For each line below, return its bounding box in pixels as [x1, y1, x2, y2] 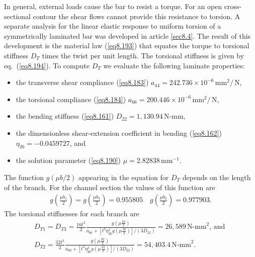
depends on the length [182, 172, 251, 182]
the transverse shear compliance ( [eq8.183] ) [16, 77, 149, 88]
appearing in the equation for [78, 172, 169, 182]
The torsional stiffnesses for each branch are [4, 208, 139, 219]
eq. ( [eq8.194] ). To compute [4, 60, 90, 70]
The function [4, 172, 44, 182]
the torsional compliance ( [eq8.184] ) [16, 94, 126, 104]
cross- [224, 1, 242, 11]
